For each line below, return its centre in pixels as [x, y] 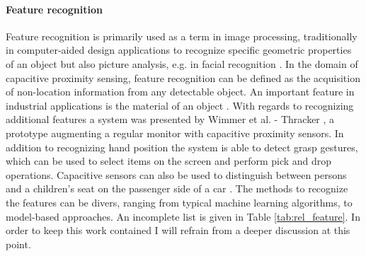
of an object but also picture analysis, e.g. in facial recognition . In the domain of [182, 63]
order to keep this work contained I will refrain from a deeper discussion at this [178, 230]
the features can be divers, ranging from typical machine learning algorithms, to [179, 202]
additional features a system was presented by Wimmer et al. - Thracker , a [170, 119]
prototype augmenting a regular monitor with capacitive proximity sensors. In [175, 133]
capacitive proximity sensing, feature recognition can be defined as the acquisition [183, 77]
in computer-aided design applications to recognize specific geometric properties [179, 50]
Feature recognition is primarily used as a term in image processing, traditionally [182, 36]
